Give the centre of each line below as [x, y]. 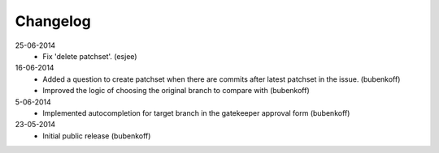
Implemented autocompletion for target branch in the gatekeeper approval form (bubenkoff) [196, 113]
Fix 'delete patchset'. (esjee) [90, 56]
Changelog [53, 21]
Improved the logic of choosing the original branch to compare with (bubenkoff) [176, 91]
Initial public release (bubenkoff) [97, 136]
